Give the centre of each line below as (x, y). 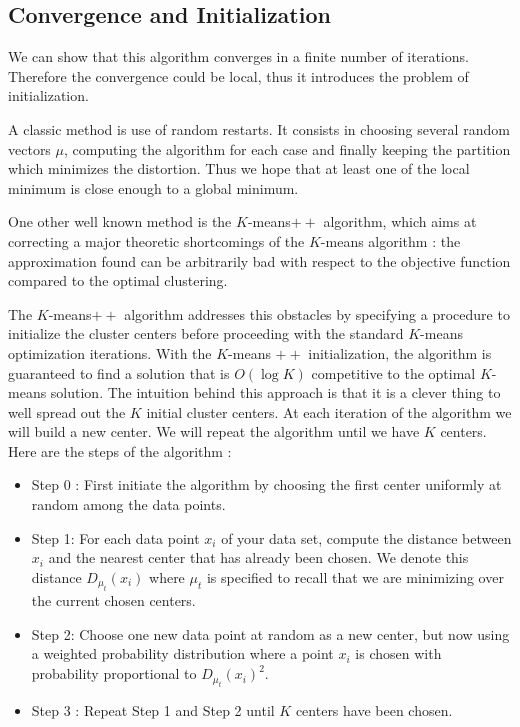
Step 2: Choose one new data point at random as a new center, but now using (270, 633)
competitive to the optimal (393, 372)
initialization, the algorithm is (400, 352)
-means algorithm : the (390, 240)
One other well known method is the (120, 221)
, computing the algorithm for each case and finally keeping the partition (287, 148)
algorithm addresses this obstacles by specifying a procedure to (317, 313)
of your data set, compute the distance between (366, 537)
